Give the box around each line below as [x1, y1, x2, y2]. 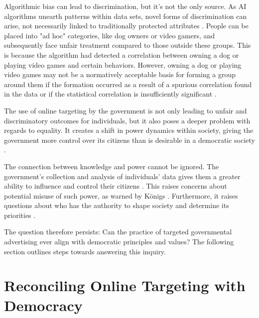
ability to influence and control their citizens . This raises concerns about [4, 181, 227, 191]
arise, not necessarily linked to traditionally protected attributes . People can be [4, 20, 249, 31]
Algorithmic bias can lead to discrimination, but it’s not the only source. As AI [4, 1, 247, 11]
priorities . [4, 210, 36, 220]
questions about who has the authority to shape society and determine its [4, 200, 229, 211]
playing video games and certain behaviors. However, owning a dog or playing [4, 59, 242, 70]
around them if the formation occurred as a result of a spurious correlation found [4, 79, 252, 89]
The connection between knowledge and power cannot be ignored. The [4, 161, 219, 171]
